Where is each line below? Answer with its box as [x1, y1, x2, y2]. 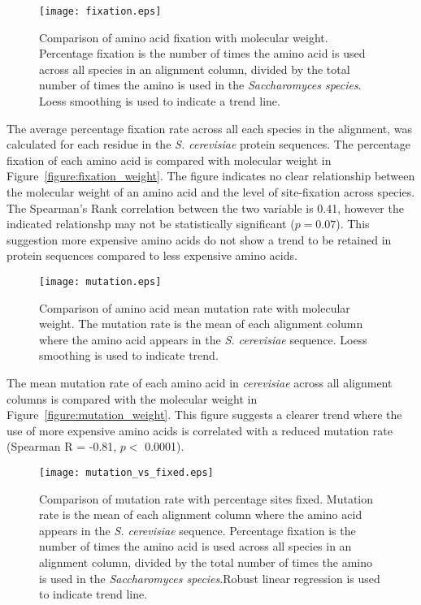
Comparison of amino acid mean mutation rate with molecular [39, 299, 350, 316]
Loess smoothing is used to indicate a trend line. [39, 93, 280, 110]
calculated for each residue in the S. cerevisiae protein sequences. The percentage [7, 136, 410, 153]
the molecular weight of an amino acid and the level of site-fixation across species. [7, 184, 415, 200]
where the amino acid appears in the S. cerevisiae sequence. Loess [39, 331, 367, 348]
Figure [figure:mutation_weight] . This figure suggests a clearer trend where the [7, 406, 402, 423]
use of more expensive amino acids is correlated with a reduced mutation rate [7, 421, 393, 439]
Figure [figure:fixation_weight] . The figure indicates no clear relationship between [7, 167, 415, 184]
